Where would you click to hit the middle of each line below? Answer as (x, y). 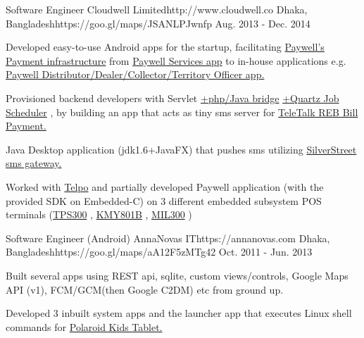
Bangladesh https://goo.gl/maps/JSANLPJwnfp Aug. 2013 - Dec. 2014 (158, 23)
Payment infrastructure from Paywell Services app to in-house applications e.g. (176, 60)
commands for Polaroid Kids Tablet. (84, 326)
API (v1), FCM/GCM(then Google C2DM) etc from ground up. (145, 289)
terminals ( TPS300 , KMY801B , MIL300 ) (99, 214)
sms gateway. (34, 163)
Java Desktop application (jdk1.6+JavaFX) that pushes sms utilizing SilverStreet (181, 149)
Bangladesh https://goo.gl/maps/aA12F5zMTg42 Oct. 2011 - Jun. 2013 (159, 252)
